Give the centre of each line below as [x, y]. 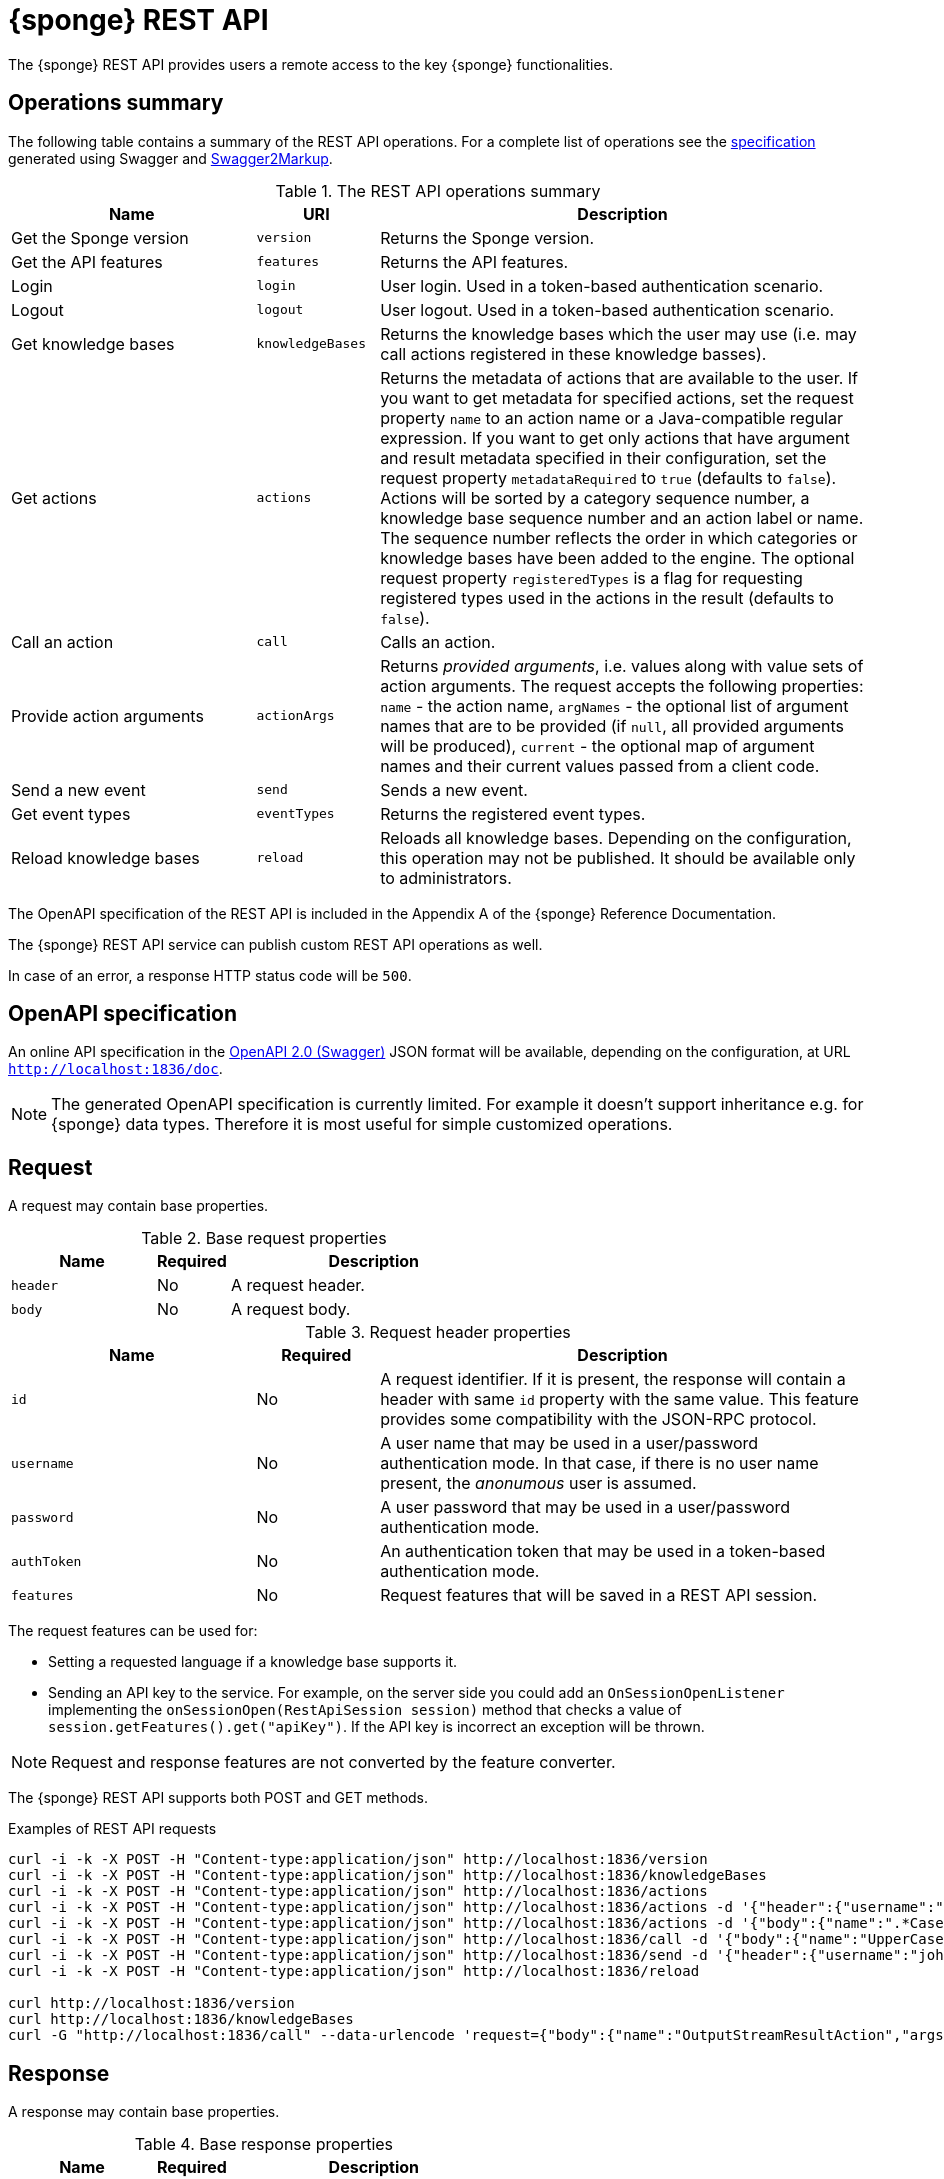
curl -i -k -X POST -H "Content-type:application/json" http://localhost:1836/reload [354, 1971]
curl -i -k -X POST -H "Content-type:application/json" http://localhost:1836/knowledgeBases [387, 1875]
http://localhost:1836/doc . [115, 1069]
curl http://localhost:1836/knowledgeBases [181, 2019]
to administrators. [446, 877]
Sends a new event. [454, 789]
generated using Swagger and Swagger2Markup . [170, 158]
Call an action [62, 641]
